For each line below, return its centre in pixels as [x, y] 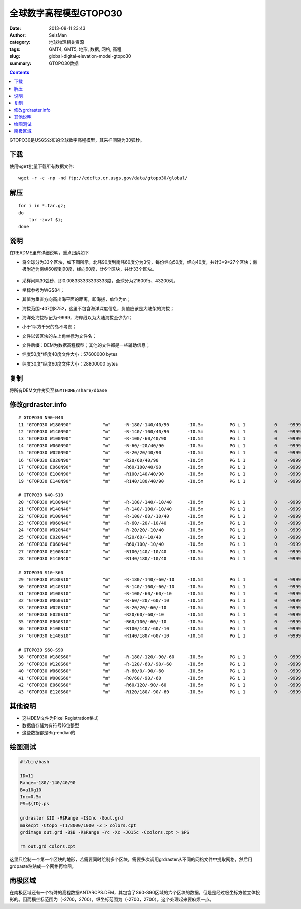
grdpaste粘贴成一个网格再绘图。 [43, 866]
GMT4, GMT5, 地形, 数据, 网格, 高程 [85, 49]
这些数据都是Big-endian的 [49, 733]
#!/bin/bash [35, 762]
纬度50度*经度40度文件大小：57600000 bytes [70, 354]
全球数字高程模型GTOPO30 [66, 13]
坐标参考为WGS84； [43, 290]
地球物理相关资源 [66, 42]
